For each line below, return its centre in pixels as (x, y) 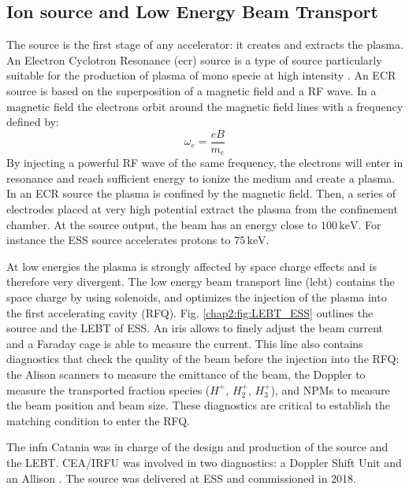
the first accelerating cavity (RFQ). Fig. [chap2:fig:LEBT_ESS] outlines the (190, 312)
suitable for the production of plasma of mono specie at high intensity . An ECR (201, 75)
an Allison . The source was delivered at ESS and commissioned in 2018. (181, 478)
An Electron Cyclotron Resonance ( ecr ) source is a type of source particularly (194, 59)
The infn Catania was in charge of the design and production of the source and (197, 447)
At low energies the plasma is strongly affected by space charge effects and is (191, 266)
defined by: (33, 122)
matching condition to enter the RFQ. (98, 420)
